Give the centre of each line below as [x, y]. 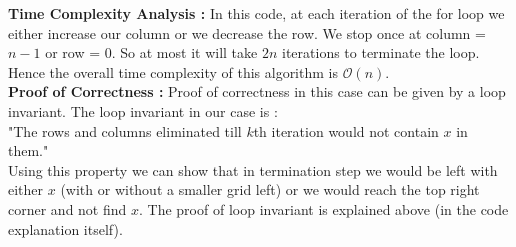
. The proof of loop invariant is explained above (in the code [324, 208]
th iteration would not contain [346, 130]
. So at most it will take [184, 52]
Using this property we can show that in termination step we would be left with [253, 169]
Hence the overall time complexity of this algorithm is [173, 71]
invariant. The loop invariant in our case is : [143, 110]
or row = [73, 52]
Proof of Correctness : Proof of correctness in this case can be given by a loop [257, 91]
